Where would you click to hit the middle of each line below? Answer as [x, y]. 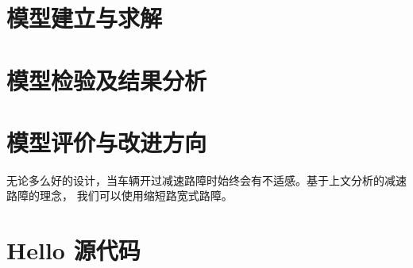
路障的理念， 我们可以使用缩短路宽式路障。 [120, 195]
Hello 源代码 [73, 250]
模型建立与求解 [85, 18]
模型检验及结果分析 [107, 80]
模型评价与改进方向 [107, 142]
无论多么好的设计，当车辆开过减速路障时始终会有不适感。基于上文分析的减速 [206, 180]
